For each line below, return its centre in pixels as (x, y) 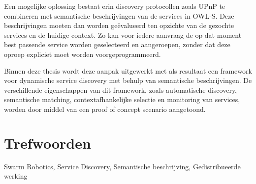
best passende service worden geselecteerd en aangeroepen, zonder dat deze (117, 44)
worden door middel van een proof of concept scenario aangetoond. (105, 109)
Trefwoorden (48, 143)
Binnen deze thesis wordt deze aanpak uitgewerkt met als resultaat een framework (128, 70)
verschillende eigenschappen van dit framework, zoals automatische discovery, (121, 90)
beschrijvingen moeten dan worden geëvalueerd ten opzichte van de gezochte (119, 25)
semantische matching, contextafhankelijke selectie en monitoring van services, (122, 99)
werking (16, 176)
